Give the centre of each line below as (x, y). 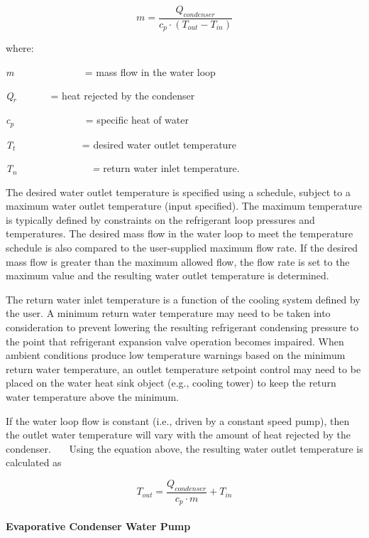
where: (20, 48)
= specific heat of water (137, 120)
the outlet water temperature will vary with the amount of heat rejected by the (178, 435)
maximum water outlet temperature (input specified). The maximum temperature (184, 206)
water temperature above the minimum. (92, 397)
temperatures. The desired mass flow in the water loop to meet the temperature (180, 233)
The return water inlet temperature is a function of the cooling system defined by (183, 299)
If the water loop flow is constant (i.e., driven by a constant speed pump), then (178, 420)
